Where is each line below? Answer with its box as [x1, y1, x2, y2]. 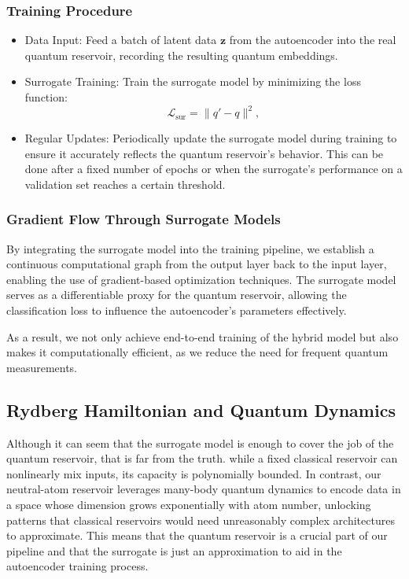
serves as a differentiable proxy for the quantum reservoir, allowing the [6, 286, 347, 303]
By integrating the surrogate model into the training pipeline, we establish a [6, 240, 374, 256]
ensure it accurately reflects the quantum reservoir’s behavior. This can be [24, 145, 384, 161]
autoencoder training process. [6, 558, 149, 574]
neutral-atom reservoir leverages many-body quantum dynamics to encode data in [6, 481, 401, 497]
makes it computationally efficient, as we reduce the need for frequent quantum [6, 344, 389, 360]
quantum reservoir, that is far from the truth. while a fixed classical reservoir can [6, 450, 398, 467]
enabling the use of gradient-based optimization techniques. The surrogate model [6, 271, 396, 287]
